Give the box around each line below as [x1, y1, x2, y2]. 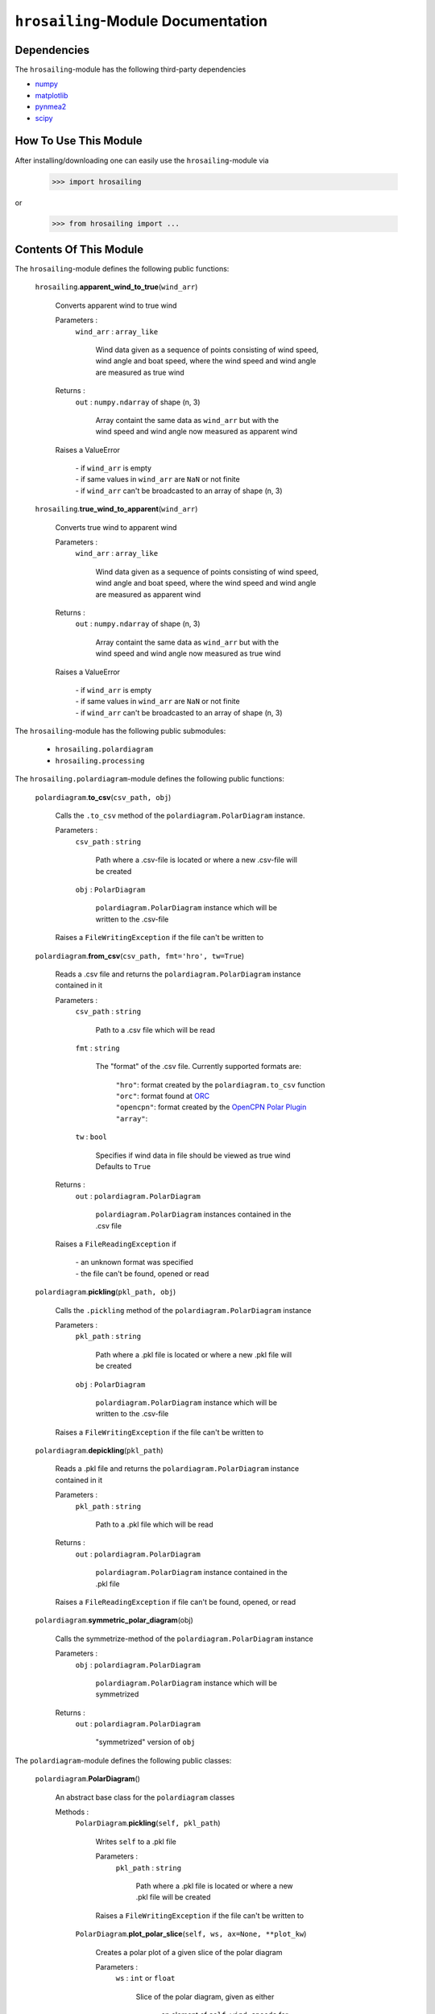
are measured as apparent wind [95, 589, 201, 599]
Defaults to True [95, 1162, 151, 1171]
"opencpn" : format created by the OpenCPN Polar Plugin [115, 1102, 307, 1112]
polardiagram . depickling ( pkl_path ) [35, 1446, 164, 1456]
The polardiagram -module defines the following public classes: [14, 1755, 232, 1765]
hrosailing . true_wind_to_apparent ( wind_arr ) [35, 504, 198, 514]
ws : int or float [115, 1974, 176, 1983]
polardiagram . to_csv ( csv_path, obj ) [35, 792, 172, 802]
